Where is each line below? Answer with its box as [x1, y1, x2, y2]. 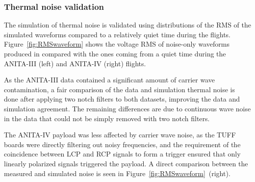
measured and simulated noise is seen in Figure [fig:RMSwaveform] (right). [4, 168, 230, 178]
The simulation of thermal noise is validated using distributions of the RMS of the [4, 20, 251, 30]
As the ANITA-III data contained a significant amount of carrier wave [4, 75, 215, 85]
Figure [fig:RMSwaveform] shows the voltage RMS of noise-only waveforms [4, 39, 229, 49]
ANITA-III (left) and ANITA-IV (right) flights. [4, 58, 146, 68]
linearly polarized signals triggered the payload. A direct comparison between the [4, 158, 248, 168]
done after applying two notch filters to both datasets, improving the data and [4, 94, 240, 104]
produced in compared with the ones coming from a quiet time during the [4, 49, 226, 58]
